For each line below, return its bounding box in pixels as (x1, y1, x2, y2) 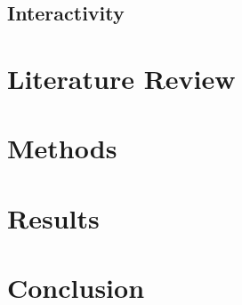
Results (7, 199, 100, 236)
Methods (7, 130, 117, 166)
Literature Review (7, 60, 236, 96)
